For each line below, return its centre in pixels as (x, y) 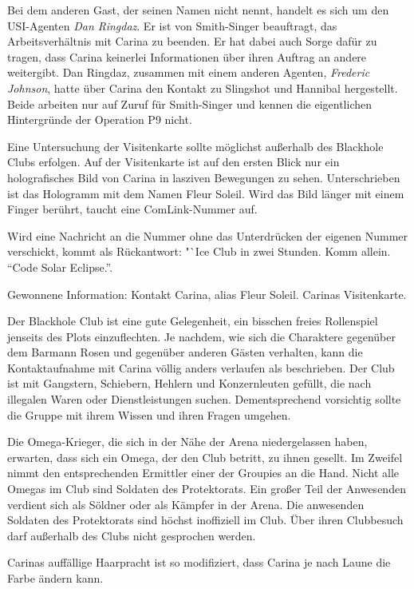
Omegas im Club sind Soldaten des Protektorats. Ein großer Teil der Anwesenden (207, 489)
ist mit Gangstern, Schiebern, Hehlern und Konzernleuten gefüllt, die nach (189, 383)
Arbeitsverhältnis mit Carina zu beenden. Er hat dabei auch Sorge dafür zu (192, 41)
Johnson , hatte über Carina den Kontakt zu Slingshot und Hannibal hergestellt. (203, 88)
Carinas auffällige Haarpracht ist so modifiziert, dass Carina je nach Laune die (199, 562)
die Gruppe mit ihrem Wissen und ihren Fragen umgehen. (149, 414)
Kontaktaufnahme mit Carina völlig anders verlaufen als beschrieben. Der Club (201, 367)
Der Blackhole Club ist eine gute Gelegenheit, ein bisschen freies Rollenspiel (193, 321)
